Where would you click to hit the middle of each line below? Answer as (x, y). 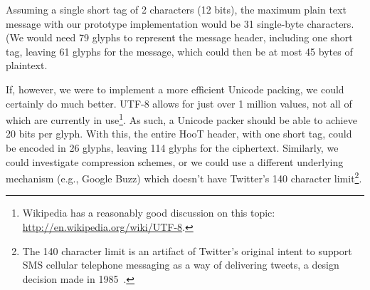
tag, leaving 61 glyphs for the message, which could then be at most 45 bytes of (179, 51)
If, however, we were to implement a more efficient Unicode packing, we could (175, 89)
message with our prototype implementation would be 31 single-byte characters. (180, 23)
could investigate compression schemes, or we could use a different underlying (175, 161)
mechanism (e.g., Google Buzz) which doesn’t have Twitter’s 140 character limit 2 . (184, 177)
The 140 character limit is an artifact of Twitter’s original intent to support (187, 250)
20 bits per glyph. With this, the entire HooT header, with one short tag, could (179, 134)
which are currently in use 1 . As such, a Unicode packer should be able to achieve (181, 119)
